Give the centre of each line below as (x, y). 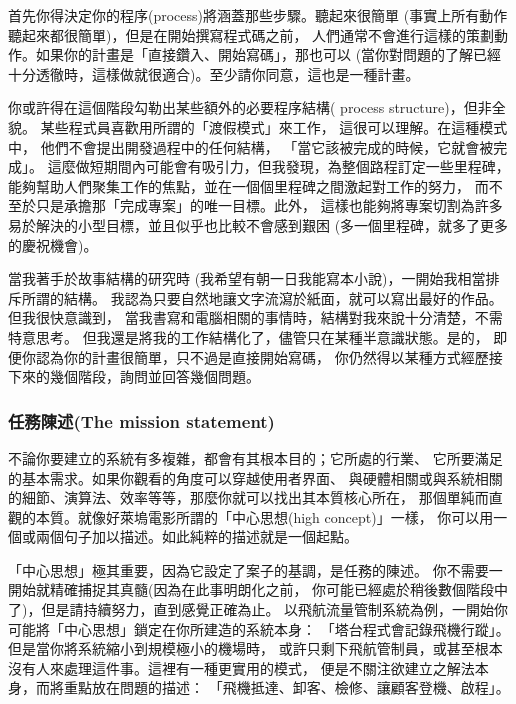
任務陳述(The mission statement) (141, 420)
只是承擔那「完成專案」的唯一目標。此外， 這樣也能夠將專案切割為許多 (269, 205)
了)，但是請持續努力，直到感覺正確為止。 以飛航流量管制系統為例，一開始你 (258, 609)
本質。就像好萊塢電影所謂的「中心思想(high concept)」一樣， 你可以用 (264, 516)
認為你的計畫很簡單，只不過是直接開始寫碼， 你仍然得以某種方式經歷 (262, 356)
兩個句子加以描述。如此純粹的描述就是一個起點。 (196, 536)
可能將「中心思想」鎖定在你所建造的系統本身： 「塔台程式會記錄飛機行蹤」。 (259, 628)
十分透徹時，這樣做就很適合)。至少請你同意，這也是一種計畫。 (214, 73)
